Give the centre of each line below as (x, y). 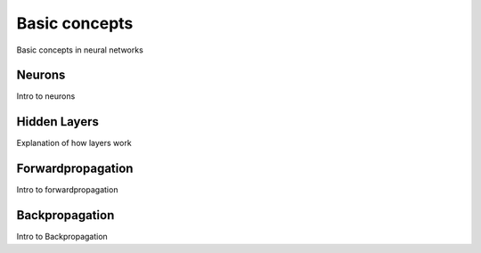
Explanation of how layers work (74, 143)
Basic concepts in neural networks (80, 50)
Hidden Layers (58, 122)
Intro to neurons (46, 96)
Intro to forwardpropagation (67, 190)
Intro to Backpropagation (62, 237)
